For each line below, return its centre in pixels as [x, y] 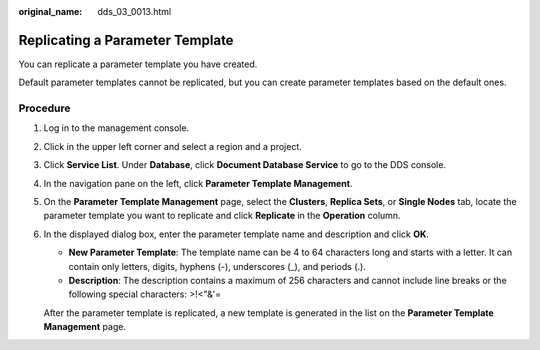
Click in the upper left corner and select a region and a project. [172, 146]
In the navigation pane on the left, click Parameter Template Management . [198, 183]
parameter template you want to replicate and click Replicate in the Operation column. [222, 216]
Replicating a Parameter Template [126, 40]
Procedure [44, 108]
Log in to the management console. [116, 128]
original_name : [50, 11]
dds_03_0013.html [134, 11]
